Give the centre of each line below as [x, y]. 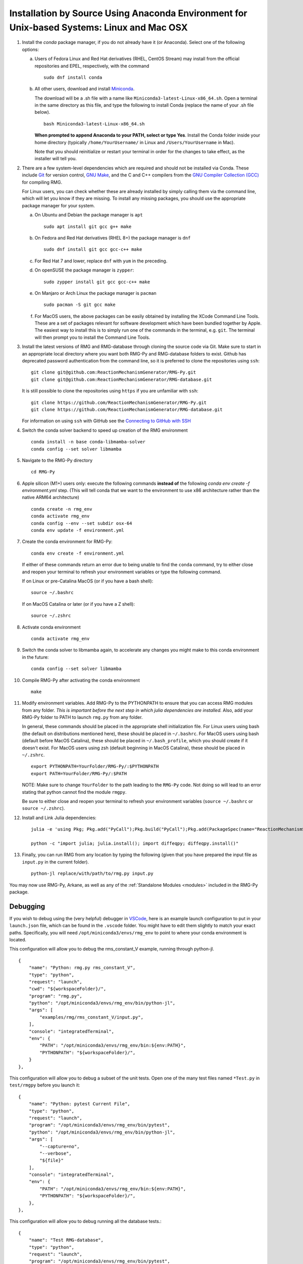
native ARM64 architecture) [50, 498]
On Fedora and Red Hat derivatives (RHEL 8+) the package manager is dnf [113, 238]
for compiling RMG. [42, 182]
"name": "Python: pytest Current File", [80, 1104]
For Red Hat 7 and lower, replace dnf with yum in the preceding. [101, 261]
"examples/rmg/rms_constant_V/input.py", [92, 1017]
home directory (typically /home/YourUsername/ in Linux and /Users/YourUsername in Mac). [135, 142]
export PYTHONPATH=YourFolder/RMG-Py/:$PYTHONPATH [95, 766]
